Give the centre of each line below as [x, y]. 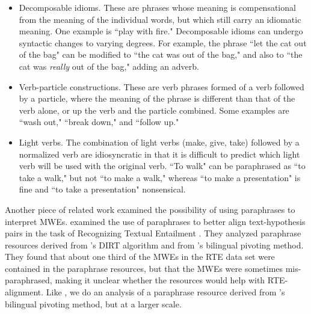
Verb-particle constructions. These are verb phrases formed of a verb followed [162, 86]
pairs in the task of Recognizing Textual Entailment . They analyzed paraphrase [153, 233]
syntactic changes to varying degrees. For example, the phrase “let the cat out [163, 42]
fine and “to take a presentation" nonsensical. [102, 189]
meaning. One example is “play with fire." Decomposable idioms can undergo [161, 31]
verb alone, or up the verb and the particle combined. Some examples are [154, 110]
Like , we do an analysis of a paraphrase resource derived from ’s [165, 292]
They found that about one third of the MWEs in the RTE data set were [140, 257]
